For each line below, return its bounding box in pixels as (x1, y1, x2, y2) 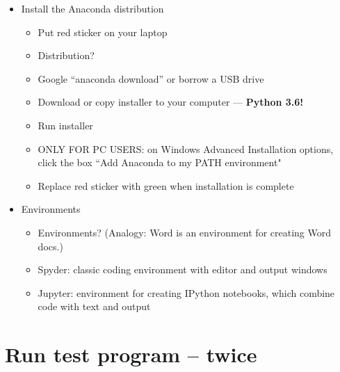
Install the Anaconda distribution (21, 1, 164, 15)
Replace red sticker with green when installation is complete (38, 178, 294, 193)
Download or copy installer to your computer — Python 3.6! (38, 95, 304, 109)
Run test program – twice (5, 340, 257, 369)
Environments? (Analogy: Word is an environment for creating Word (38, 225, 332, 239)
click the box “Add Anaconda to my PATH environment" (38, 155, 282, 170)
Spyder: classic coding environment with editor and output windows (38, 262, 327, 277)
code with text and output (38, 299, 151, 314)
